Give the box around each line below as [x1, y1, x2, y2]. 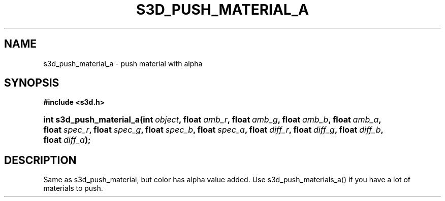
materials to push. [43, 184, 103, 193]
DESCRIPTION [4, 153, 77, 167]
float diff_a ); [43, 135, 91, 145]
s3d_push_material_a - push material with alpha [43, 59, 203, 68]
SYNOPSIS [4, 76, 59, 90]
